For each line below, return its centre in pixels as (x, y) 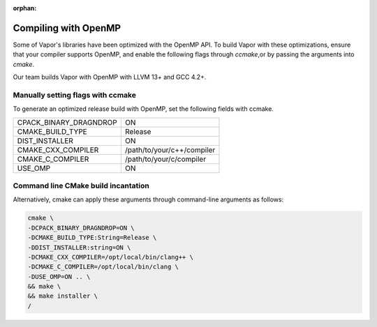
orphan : (25, 8)
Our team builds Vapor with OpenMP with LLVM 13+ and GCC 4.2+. (110, 77)
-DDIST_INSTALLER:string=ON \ (79, 247)
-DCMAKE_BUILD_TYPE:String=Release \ (92, 238)
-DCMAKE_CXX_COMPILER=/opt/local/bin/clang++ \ (110, 257)
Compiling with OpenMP (67, 28)
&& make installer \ (62, 296)
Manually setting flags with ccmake (74, 95)
